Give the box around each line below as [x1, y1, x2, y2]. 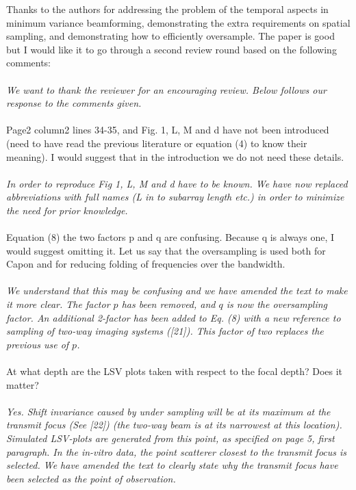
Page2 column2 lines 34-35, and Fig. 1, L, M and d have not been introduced [6, 122, 329, 137]
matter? [6, 377, 39, 391]
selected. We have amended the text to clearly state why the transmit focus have [6, 458, 338, 472]
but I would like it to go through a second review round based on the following [6, 42, 337, 56]
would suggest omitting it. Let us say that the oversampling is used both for [6, 243, 326, 257]
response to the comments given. [6, 96, 142, 110]
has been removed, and [121, 297, 216, 311]
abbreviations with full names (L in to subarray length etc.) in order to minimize [6, 190, 344, 204]
